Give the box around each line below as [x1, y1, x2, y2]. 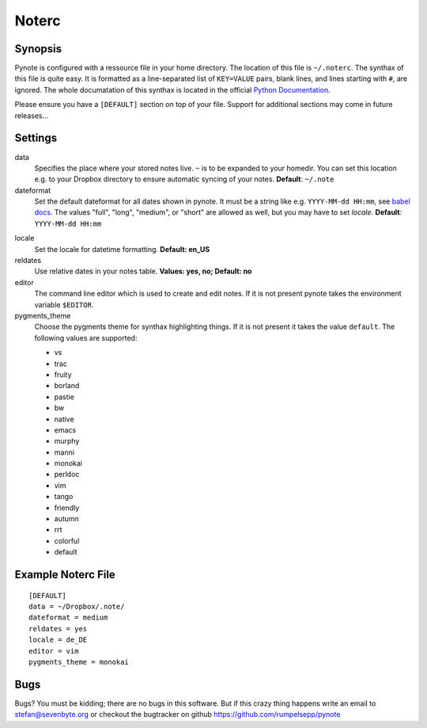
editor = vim [28, 646, 79, 655]
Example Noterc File [14, 568, 116, 581]
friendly [54, 503, 80, 513]
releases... [14, 111, 49, 120]
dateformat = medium [28, 613, 108, 622]
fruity [54, 369, 72, 379]
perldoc [54, 470, 80, 479]
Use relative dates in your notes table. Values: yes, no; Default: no [34, 266, 252, 276]
